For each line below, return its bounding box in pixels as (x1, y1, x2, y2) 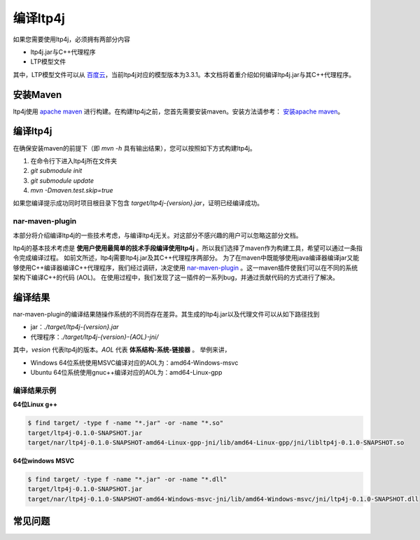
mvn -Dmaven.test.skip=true (30, 186, 113, 195)
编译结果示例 (13, 385, 57, 395)
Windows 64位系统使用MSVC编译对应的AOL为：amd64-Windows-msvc (30, 358, 239, 367)
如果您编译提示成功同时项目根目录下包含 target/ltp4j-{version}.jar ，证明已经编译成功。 (13, 199, 264, 207)
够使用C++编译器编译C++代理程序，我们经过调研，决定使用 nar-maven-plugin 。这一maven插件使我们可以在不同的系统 (13, 263, 358, 272)
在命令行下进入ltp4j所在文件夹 (30, 156, 118, 165)
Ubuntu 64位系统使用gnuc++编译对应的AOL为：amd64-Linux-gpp (30, 368, 223, 377)
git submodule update (30, 176, 94, 185)
